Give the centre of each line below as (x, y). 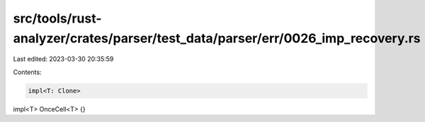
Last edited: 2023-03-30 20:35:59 (63, 59)
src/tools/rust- (57, 18)
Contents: (27, 72)
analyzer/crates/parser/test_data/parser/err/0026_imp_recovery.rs (217, 38)
